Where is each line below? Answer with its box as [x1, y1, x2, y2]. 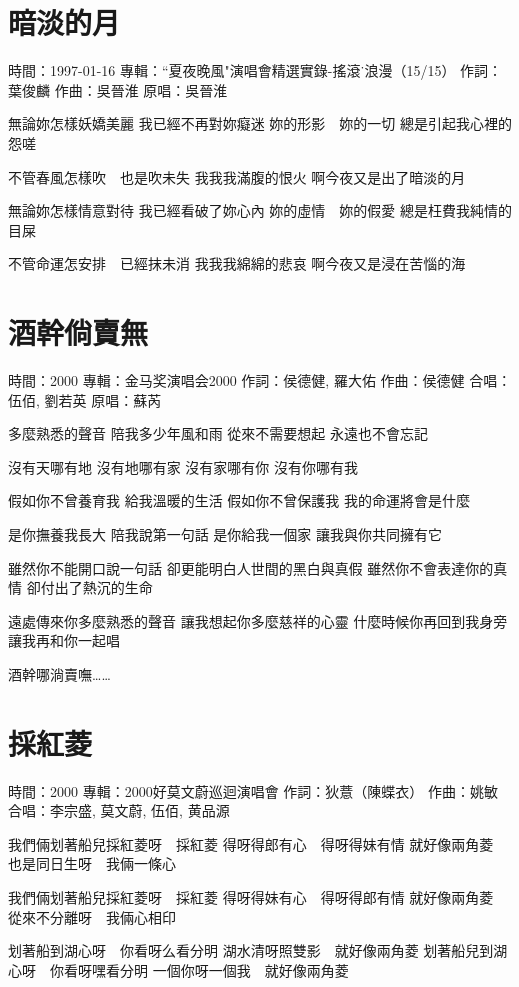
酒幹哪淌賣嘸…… [8, 663, 111, 684]
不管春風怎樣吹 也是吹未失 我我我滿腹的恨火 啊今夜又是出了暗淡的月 [8, 166, 466, 187]
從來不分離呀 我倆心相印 [8, 906, 176, 927]
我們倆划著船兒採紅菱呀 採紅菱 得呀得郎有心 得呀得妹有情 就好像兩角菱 [8, 833, 494, 854]
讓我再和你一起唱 [8, 630, 120, 651]
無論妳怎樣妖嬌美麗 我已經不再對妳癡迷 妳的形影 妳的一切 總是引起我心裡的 [8, 113, 512, 134]
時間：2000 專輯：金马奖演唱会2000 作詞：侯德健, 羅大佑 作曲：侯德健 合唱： [8, 370, 512, 390]
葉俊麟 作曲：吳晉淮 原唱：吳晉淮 [8, 79, 228, 100]
